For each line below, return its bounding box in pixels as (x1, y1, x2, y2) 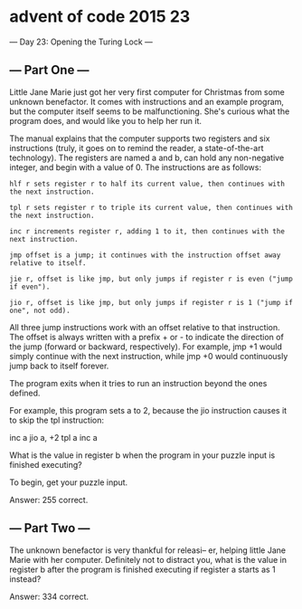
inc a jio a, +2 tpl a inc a (9, 432, 98, 442)
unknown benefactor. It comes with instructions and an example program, (9, 96, 285, 107)
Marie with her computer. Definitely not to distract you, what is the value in (9, 554, 288, 565)
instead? (9, 573, 42, 585)
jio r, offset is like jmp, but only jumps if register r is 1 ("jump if (9, 298, 294, 307)
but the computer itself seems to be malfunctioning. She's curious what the (9, 106, 290, 117)
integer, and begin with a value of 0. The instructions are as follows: (9, 161, 262, 173)
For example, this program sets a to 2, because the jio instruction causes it (9, 404, 288, 415)
